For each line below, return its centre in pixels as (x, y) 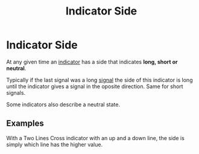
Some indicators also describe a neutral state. (63, 104)
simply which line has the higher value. (55, 144)
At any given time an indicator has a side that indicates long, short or (92, 62)
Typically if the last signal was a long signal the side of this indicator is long (99, 80)
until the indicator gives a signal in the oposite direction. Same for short (95, 86)
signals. (16, 92)
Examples (25, 124)
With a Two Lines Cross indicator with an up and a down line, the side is (96, 138)
